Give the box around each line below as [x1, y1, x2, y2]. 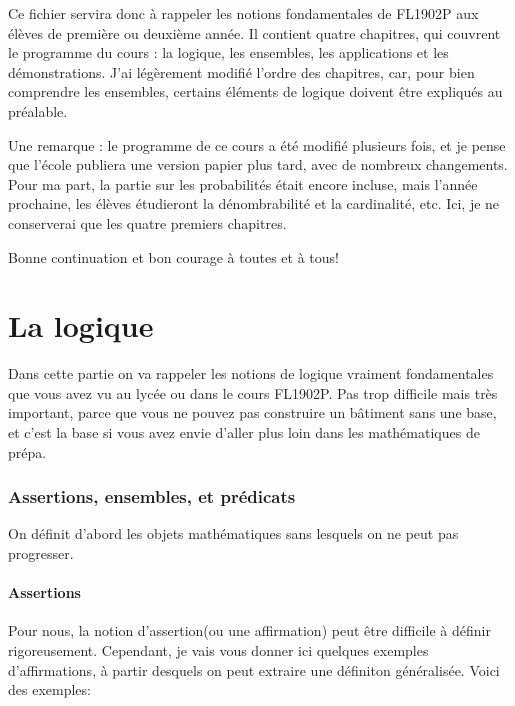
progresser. [8, 543, 74, 564]
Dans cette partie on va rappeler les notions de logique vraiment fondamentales [8, 363, 494, 384]
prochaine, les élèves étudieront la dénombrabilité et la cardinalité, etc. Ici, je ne [8, 193, 500, 214]
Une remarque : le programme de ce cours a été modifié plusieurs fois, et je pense [8, 134, 506, 155]
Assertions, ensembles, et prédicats [8, 484, 296, 509]
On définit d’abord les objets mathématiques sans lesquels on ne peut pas [8, 523, 459, 544]
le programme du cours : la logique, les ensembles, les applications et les [8, 42, 449, 63]
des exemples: [8, 679, 91, 700]
